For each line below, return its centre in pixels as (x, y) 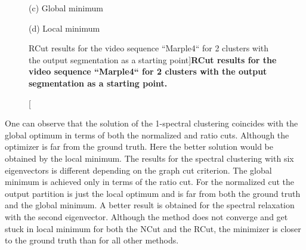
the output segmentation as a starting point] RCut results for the (153, 59)
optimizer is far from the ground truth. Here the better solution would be (139, 146)
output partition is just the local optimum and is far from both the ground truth (153, 193)
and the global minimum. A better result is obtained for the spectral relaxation (150, 205)
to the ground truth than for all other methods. (92, 240)
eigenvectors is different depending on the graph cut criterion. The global (138, 170)
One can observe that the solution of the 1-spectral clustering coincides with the (152, 123)
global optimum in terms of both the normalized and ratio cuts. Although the (147, 135)
